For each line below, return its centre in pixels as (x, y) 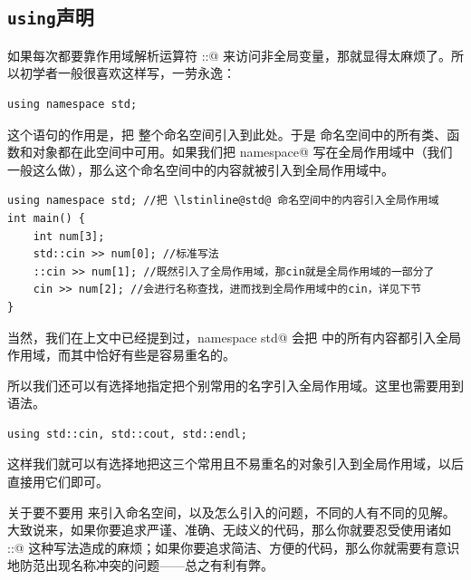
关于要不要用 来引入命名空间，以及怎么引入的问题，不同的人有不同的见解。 (231, 512)
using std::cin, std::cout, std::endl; (127, 434)
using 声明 (51, 17)
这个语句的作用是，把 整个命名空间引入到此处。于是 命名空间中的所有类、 (227, 134)
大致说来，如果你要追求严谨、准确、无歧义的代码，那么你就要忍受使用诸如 (229, 530)
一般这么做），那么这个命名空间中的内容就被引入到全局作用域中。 (201, 169)
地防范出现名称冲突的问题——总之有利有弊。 (140, 565)
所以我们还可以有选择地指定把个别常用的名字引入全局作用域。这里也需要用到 (235, 385)
